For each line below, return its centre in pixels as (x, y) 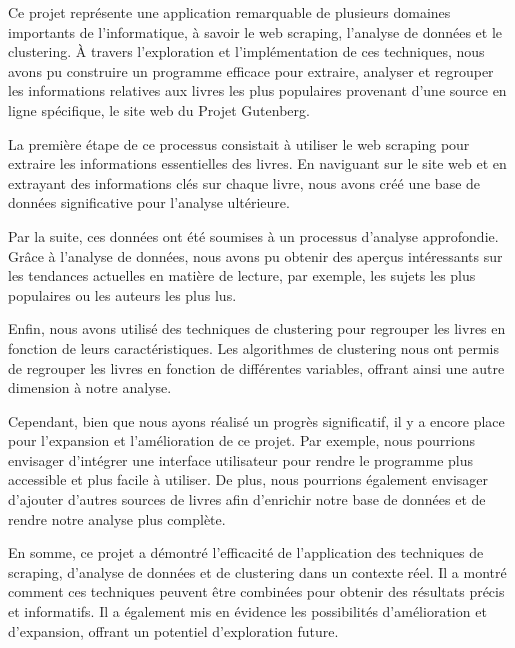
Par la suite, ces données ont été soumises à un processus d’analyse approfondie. (253, 235)
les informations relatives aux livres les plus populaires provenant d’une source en (257, 90)
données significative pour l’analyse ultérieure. (149, 202)
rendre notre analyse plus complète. (117, 518)
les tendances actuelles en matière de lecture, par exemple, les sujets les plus (242, 275)
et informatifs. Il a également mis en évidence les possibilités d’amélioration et (247, 611)
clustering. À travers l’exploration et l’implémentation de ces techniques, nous (246, 51)
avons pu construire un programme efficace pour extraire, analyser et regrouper (251, 70)
